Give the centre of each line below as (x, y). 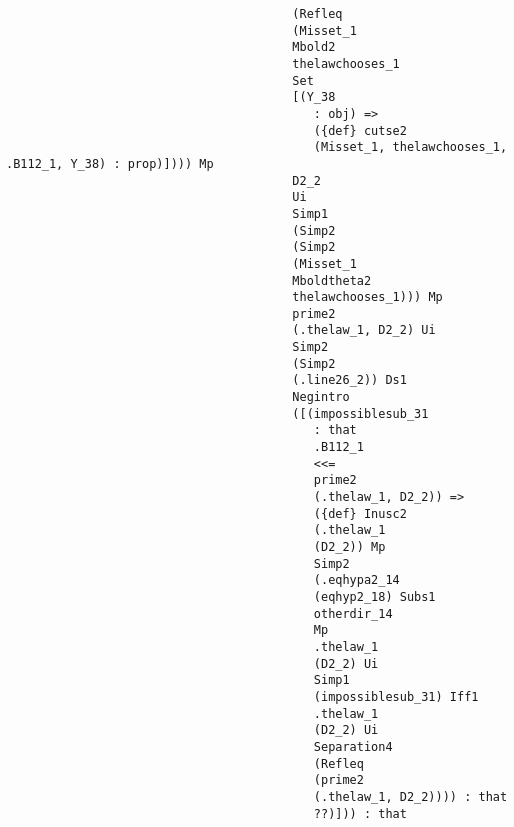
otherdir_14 (353, 613)
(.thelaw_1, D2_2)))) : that (410, 796)
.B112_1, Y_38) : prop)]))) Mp (110, 163)
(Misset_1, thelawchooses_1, (410, 147)
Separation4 (353, 746)
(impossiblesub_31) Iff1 (396, 696)
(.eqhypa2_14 (356, 580)
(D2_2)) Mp (349, 547)
